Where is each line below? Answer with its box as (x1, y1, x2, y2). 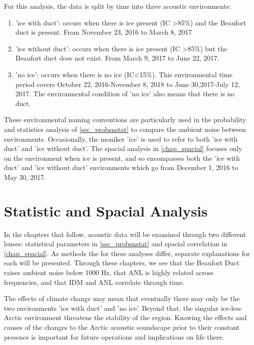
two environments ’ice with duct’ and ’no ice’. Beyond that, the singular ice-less (4, 302, 242, 313)
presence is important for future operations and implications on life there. (4, 331, 224, 342)
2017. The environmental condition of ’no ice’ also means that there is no (15, 88, 235, 99)
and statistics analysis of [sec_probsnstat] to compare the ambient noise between (4, 124, 246, 134)
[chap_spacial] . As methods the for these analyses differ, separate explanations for (4, 248, 250, 258)
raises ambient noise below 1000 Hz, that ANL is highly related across (4, 267, 214, 277)
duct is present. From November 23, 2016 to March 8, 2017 (15, 27, 192, 37)
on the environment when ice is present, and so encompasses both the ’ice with (4, 152, 240, 163)
